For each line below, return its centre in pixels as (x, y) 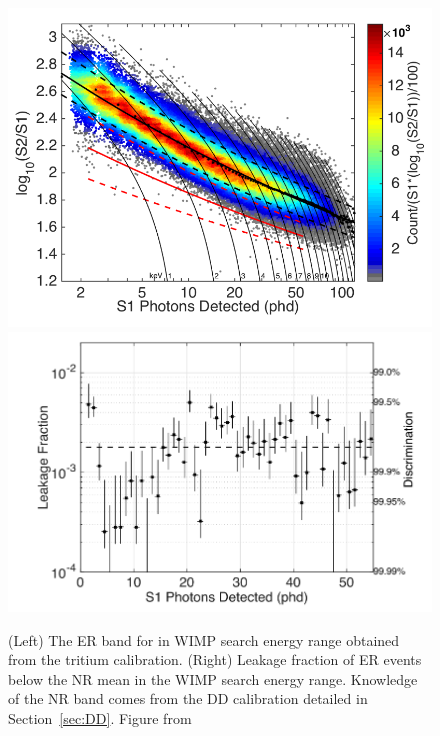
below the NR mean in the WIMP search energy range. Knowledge (213, 678)
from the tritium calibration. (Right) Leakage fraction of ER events (215, 659)
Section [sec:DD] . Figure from (100, 718)
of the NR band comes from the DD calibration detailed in (188, 698)
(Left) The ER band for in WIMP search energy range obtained (204, 639)
